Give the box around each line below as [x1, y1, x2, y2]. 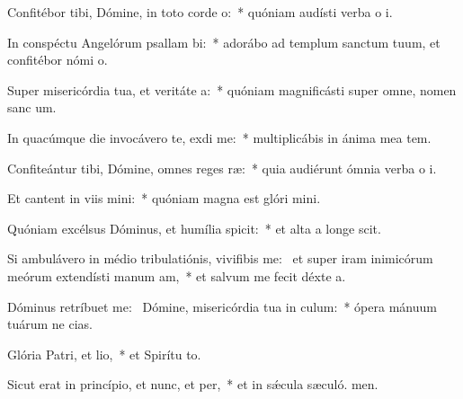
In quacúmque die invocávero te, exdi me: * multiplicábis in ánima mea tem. [7, 128, 432, 146]
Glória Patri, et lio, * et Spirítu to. [7, 344, 201, 363]
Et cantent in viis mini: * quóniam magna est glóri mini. [7, 189, 321, 208]
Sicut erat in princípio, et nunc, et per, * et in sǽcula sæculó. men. [7, 375, 378, 394]
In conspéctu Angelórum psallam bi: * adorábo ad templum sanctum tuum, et [7, 32, 441, 51]
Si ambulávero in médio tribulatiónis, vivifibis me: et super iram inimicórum [7, 249, 433, 268]
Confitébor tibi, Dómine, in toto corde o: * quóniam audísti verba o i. [7, 3, 393, 21]
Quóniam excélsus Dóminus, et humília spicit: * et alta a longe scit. [7, 218, 381, 237]
